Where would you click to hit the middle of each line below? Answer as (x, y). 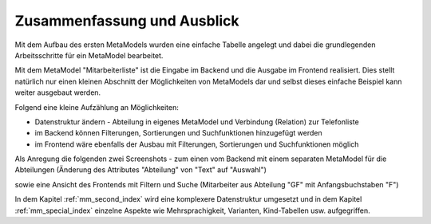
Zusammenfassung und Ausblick (127, 21)
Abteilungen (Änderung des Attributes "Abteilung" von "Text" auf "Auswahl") (141, 170)
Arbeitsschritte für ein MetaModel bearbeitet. (89, 55)
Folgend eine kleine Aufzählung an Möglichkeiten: (97, 107)
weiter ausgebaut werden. (58, 92)
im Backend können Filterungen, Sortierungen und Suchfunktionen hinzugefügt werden (178, 133)
